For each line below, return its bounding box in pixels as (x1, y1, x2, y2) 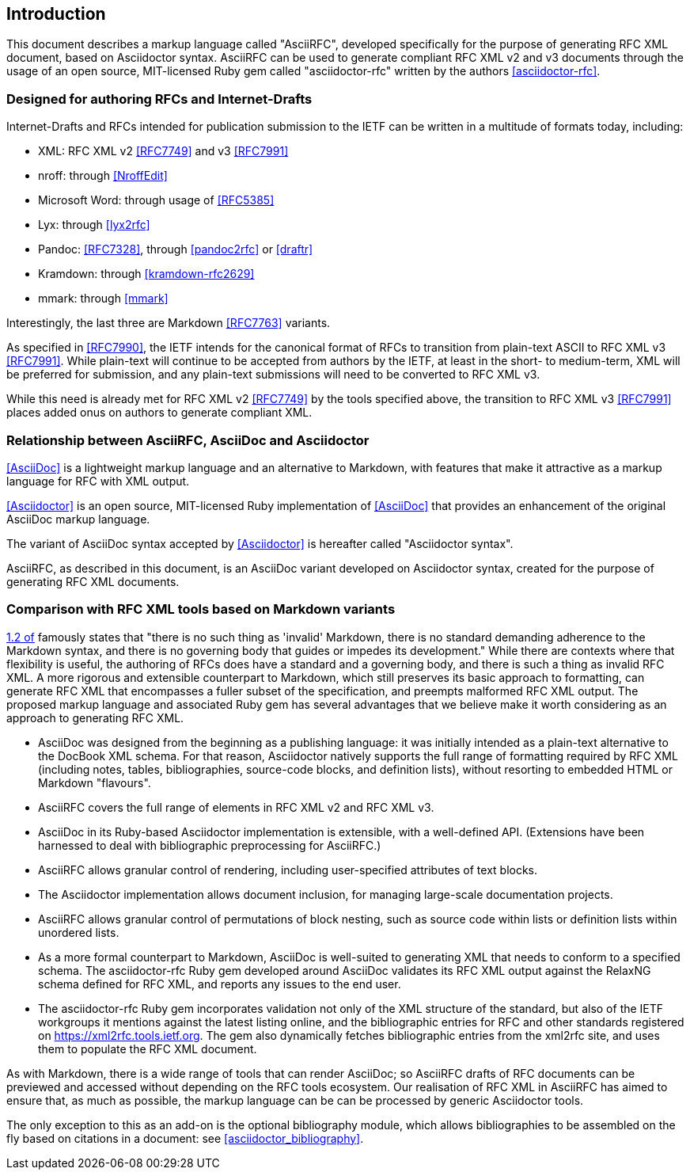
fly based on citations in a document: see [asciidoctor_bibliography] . (6, 1131, 364, 1145)
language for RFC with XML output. (6, 474, 190, 488)
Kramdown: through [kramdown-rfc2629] (38, 267, 255, 281)
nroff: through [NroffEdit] (38, 169, 168, 183)
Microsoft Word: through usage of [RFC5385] (38, 193, 275, 207)
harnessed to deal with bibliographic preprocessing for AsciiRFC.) (38, 838, 381, 852)
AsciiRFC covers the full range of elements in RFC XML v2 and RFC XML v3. (38, 800, 434, 814)
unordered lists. (38, 925, 119, 939)
